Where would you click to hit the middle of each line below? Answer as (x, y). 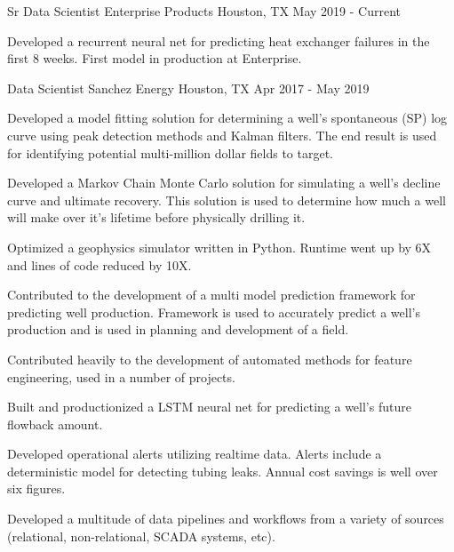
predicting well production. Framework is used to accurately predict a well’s (214, 312)
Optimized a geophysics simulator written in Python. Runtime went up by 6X (219, 247)
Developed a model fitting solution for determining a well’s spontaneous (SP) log (227, 118)
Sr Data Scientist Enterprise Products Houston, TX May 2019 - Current (204, 11)
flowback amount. (55, 424)
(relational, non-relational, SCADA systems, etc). (141, 536)
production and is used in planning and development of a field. (178, 329)
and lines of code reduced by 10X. (100, 264)
